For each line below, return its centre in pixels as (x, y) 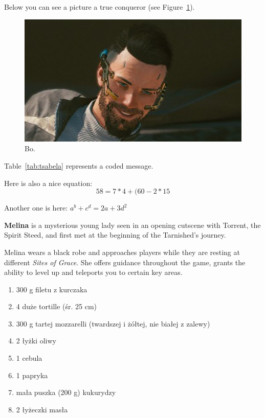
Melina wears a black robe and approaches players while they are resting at (122, 252)
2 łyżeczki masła (42, 409)
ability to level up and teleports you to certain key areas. (93, 272)
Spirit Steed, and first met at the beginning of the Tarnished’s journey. (115, 235)
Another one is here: (36, 208)
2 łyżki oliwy (36, 341)
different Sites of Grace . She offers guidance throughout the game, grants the (125, 262)
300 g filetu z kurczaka (52, 289)
